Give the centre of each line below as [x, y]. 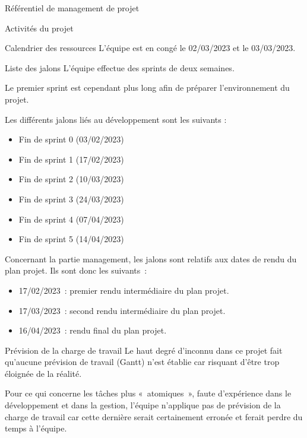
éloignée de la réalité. [43, 373]
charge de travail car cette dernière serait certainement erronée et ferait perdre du [154, 416]
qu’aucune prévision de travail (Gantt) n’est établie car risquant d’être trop [142, 362]
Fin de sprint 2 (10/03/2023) [71, 179]
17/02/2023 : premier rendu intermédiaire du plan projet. [124, 290]
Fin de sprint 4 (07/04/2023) [71, 219]
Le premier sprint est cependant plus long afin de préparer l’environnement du [147, 88]
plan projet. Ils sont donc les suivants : [76, 270]
